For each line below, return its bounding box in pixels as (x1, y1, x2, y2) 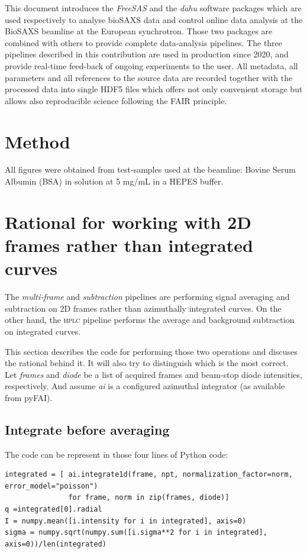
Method (5, 129, 70, 153)
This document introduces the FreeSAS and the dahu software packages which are (5, 2, 302, 14)
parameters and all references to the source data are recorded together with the (5, 71, 293, 83)
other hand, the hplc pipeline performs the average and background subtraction (5, 313, 295, 326)
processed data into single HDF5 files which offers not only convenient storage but (5, 83, 303, 95)
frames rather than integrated (5, 233, 253, 257)
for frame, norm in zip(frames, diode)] (68, 493, 230, 502)
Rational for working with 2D (5, 209, 252, 234)
